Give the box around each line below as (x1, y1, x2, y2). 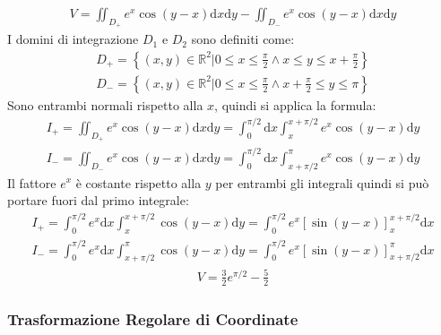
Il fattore (7, 173, 56, 192)
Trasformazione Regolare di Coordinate (7, 307, 298, 330)
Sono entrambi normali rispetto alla (7, 95, 203, 114)
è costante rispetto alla (75, 173, 202, 192)
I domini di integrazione (7, 30, 139, 48)
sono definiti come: (191, 30, 295, 48)
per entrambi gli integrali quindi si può (215, 173, 429, 192)
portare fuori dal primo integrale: (7, 191, 189, 210)
